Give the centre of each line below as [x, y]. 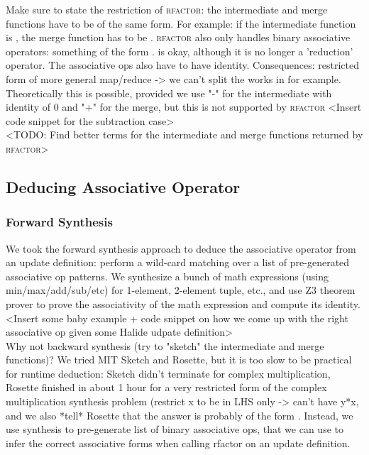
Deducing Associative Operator [123, 186]
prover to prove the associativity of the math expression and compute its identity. [183, 303]
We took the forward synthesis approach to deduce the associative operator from [181, 248]
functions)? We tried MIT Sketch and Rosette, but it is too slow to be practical [179, 360]
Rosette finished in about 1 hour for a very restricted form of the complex [166, 387]
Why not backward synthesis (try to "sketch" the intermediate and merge [165, 345]
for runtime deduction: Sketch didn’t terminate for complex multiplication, [168, 373]
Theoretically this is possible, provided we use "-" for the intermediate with [169, 93]
